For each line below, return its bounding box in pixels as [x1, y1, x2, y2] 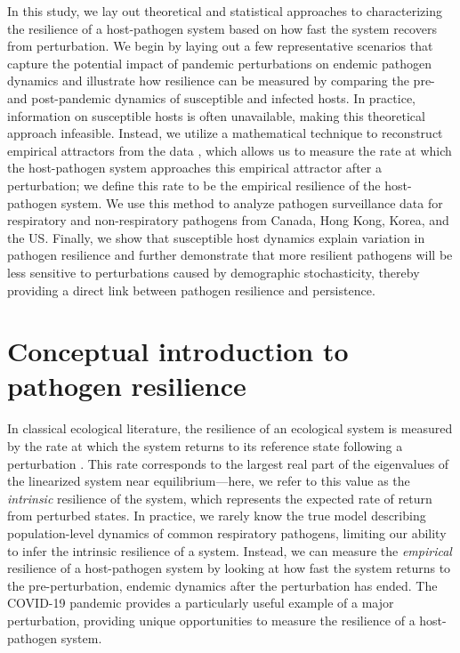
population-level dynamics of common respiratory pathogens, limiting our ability [7, 523, 447, 542]
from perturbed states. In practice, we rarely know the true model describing [7, 506, 426, 525]
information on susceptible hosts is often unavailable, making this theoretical [7, 106, 425, 125]
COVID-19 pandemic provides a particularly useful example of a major [7, 593, 394, 612]
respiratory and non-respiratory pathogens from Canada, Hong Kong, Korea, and [7, 211, 449, 230]
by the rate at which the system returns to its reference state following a [7, 437, 403, 455]
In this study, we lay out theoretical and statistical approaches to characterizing [7, 2, 442, 20]
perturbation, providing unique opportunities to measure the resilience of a [7, 610, 416, 629]
